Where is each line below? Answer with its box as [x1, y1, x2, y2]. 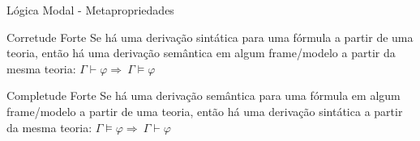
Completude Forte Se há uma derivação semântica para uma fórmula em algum [6, 87, 401, 104]
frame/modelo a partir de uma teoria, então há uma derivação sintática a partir [6, 102, 403, 119]
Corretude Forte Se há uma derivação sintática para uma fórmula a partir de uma [6, 28, 414, 45]
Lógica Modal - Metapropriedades [6, 2, 174, 18]
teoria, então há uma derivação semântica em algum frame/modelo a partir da [6, 44, 396, 61]
